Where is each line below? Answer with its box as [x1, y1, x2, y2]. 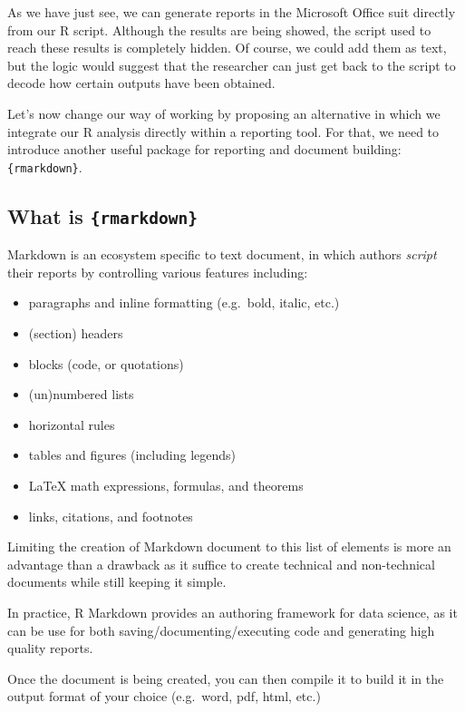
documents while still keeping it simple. [7, 572, 227, 591]
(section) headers [28, 323, 123, 342]
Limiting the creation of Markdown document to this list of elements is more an [7, 537, 451, 556]
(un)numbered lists [28, 385, 134, 404]
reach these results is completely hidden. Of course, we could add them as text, [7, 38, 447, 57]
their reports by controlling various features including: [7, 262, 308, 281]
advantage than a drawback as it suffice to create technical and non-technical [7, 554, 435, 573]
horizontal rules [28, 415, 115, 434]
